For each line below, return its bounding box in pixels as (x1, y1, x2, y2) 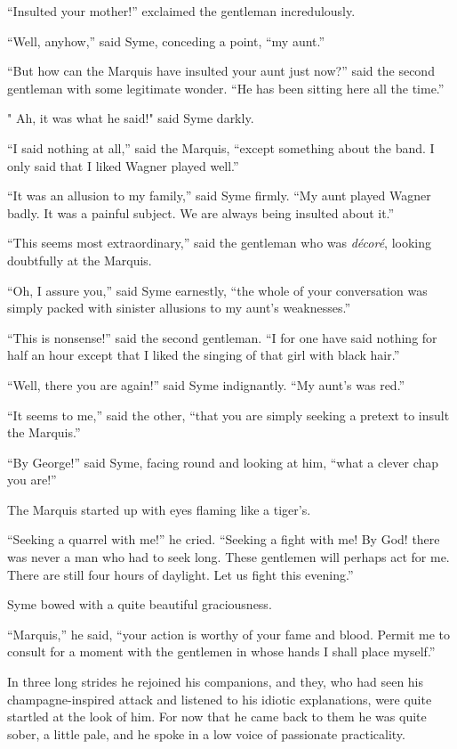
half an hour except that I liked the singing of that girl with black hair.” (7, 346, 400, 364)
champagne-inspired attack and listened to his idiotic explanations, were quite (7, 689, 432, 708)
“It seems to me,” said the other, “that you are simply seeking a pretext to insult (7, 405, 450, 424)
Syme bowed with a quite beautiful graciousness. (7, 595, 272, 614)
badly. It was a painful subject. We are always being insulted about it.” (7, 203, 395, 222)
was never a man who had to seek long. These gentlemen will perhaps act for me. (7, 548, 450, 566)
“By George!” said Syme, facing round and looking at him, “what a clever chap (7, 452, 439, 471)
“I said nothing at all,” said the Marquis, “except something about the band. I (7, 138, 435, 157)
